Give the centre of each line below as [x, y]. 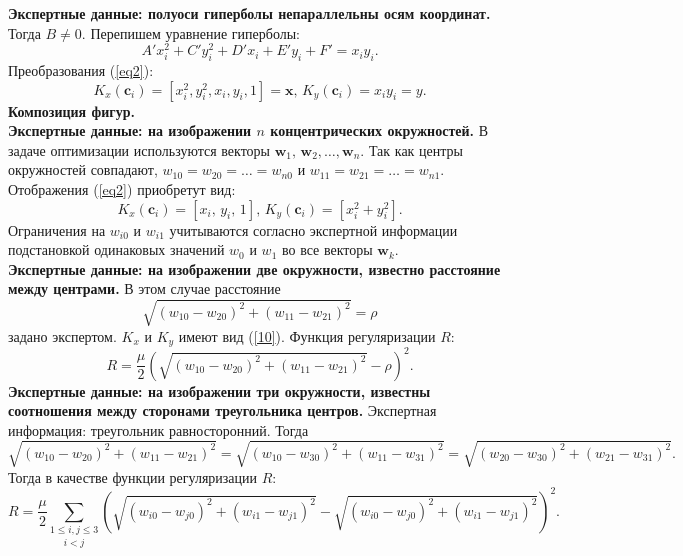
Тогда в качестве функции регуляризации [133, 476]
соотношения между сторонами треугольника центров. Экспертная [222, 410]
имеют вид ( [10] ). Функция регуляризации [307, 335]
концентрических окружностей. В [379, 130]
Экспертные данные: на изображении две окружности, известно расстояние [254, 268]
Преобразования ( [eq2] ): [81, 70]
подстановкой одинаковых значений [116, 249]
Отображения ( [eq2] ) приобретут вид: [122, 189]
